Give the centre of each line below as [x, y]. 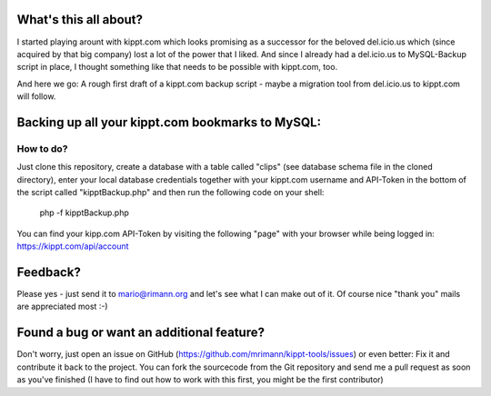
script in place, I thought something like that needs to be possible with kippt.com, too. [177, 67]
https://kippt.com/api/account [73, 246]
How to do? [42, 148]
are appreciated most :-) [62, 307]
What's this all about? [80, 20]
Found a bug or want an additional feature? [141, 333]
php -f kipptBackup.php [84, 213]
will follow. [36, 96]
